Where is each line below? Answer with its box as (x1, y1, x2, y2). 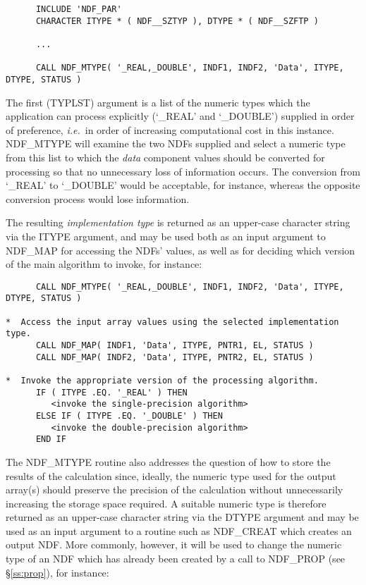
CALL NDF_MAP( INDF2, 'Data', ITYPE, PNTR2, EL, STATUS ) (35, 352, 314, 362)
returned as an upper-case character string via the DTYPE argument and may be (6, 510, 359, 524)
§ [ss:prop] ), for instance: (6, 565, 109, 579)
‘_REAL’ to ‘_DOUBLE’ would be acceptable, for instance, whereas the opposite (6, 178, 360, 192)
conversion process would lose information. (6, 191, 190, 206)
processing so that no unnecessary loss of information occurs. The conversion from (6, 164, 360, 178)
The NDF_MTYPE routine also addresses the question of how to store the (6, 454, 331, 469)
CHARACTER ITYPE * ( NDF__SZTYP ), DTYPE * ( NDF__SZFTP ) (35, 16, 319, 26)
